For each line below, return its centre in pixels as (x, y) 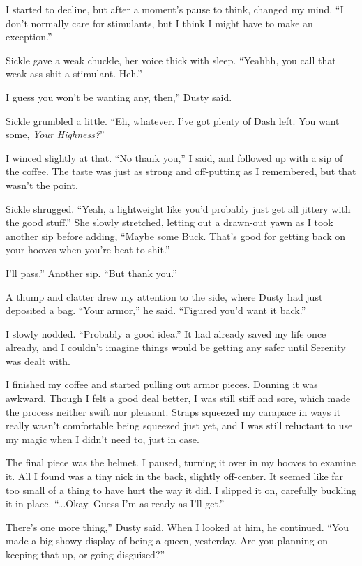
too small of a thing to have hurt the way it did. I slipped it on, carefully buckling (181, 490)
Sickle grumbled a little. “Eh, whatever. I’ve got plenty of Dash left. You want (173, 120)
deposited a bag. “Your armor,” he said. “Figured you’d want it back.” (156, 310)
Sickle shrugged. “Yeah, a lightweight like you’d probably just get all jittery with (178, 208)
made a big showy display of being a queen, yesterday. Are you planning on (167, 541)
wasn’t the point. (42, 185)
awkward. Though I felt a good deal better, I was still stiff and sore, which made (178, 398)
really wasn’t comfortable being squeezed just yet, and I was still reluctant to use (179, 425)
